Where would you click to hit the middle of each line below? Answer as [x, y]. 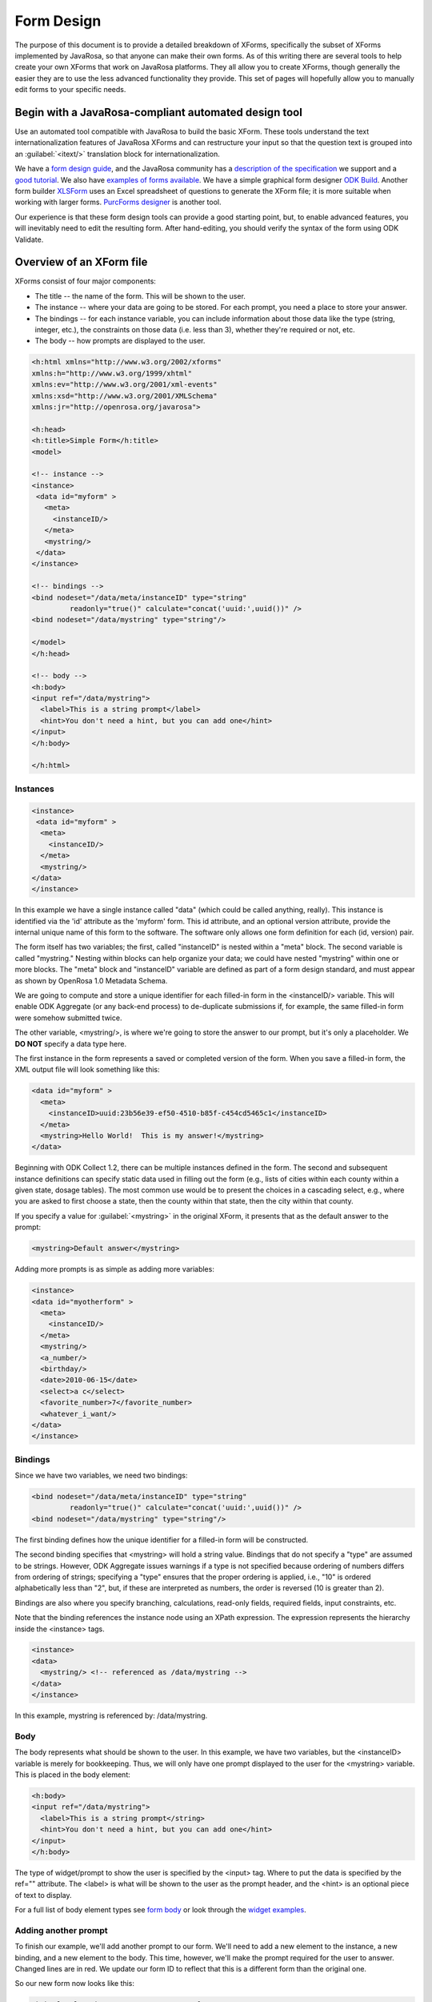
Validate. [29, 239]
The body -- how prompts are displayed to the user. [120, 341]
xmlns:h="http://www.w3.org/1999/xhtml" [112, 373]
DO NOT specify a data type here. [71, 1043]
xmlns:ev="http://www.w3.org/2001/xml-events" [124, 385]
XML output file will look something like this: [87, 1070]
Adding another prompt [61, 1930]
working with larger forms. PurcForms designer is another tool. [118, 202]
